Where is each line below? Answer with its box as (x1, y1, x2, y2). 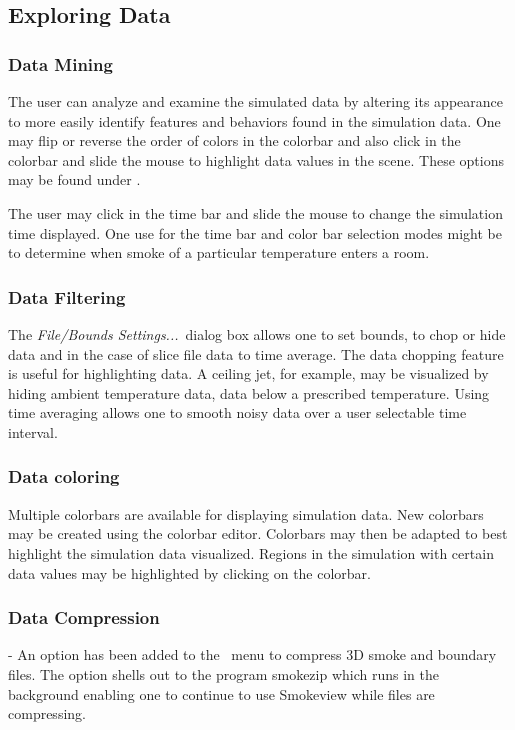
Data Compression (8, 605, 160, 630)
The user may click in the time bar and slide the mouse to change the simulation (8, 202, 503, 223)
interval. (8, 421, 58, 442)
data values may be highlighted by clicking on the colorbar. (8, 562, 372, 583)
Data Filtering (8, 284, 126, 309)
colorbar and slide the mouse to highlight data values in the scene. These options (8, 149, 504, 170)
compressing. (8, 703, 86, 724)
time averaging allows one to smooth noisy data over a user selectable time (8, 402, 467, 423)
